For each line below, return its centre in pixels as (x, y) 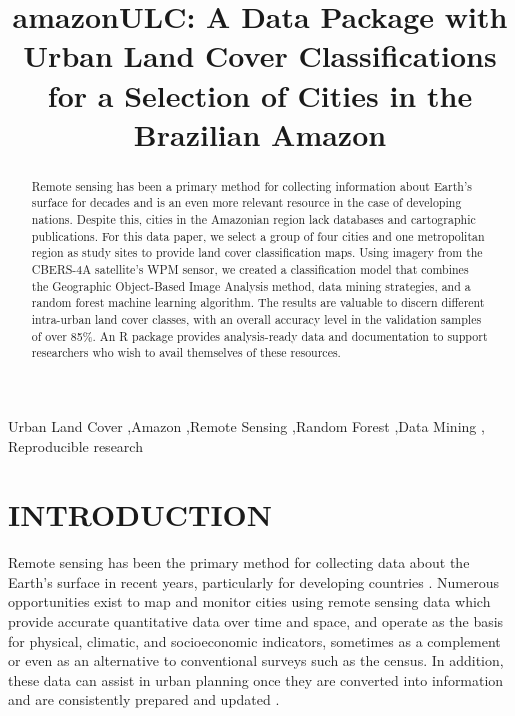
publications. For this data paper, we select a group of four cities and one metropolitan (258, 235)
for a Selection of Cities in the (260, 94)
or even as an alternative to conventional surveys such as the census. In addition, (256, 660)
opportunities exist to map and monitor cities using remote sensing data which (249, 601)
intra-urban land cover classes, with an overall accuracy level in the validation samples (256, 318)
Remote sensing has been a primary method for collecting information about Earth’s (251, 185)
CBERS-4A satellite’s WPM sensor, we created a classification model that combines (250, 269)
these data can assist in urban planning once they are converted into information (256, 679)
